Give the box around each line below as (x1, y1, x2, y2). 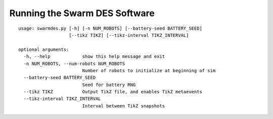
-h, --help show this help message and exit (23, 53, 165, 59)
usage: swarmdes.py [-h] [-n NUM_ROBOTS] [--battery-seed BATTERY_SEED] (18, 25, 202, 31)
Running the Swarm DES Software (9, 8, 155, 19)
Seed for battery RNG (82, 82, 136, 88)
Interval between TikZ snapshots (82, 103, 165, 108)
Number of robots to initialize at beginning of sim (82, 68, 216, 73)
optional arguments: (18, 46, 69, 52)
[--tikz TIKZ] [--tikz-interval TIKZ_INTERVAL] (69, 32, 189, 38)
